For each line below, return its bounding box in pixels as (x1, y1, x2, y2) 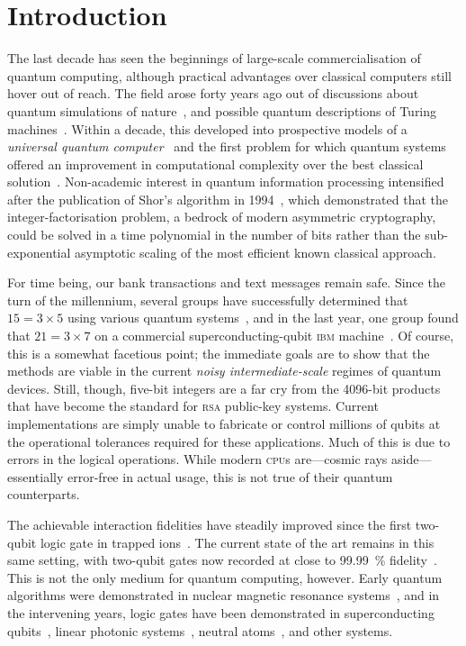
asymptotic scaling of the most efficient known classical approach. (75, 242, 436, 261)
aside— (391, 450, 432, 469)
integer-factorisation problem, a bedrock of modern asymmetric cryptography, (7, 207, 436, 226)
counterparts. (7, 485, 80, 504)
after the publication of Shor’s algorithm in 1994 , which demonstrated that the (7, 189, 448, 208)
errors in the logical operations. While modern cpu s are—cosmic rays (7, 450, 388, 469)
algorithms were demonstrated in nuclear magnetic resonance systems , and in (7, 586, 440, 605)
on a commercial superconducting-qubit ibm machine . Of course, (94, 326, 454, 345)
